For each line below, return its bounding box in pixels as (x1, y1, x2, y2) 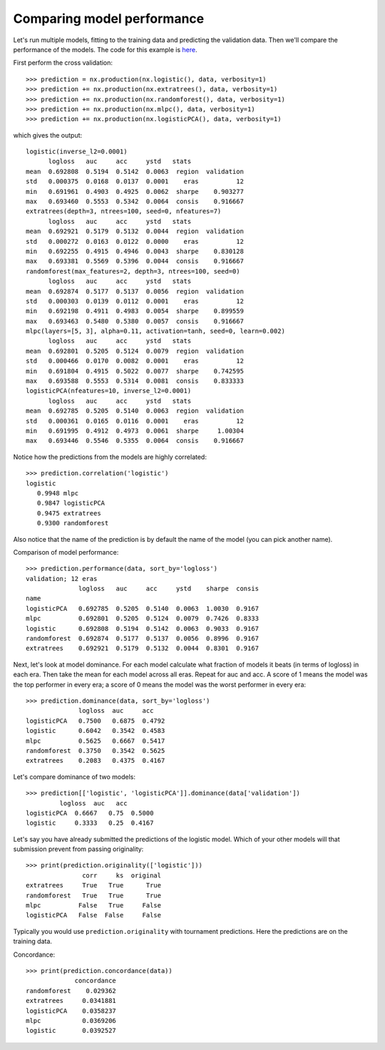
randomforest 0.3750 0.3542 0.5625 (26, 746, 165, 755)
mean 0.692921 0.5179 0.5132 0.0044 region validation (26, 227, 244, 235)
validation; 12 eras (26, 575, 98, 582)
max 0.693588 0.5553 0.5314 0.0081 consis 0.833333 (26, 377, 244, 385)
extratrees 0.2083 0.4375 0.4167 (26, 756, 165, 765)
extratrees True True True (26, 881, 162, 890)
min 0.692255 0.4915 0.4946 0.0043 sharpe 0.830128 (26, 247, 244, 255)
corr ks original (82, 871, 162, 880)
